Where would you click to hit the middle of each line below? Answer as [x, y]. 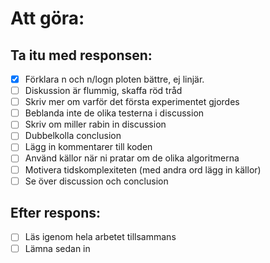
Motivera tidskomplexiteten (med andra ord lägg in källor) [143, 169]
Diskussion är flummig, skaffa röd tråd [103, 91]
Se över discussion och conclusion [96, 181]
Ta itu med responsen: [81, 55]
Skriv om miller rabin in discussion [95, 124]
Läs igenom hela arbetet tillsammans [100, 237]
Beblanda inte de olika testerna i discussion [114, 113]
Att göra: [47, 18]
